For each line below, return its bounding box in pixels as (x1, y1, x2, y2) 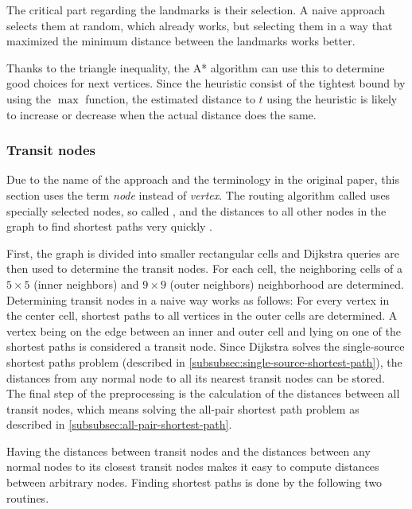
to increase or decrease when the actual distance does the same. (6, 106, 317, 122)
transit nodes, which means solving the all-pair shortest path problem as (6, 400, 360, 417)
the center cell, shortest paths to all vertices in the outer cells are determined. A (6, 307, 398, 324)
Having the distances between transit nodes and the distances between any (6, 442, 371, 459)
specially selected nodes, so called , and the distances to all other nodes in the (6, 202, 387, 219)
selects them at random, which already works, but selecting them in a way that (6, 17, 393, 33)
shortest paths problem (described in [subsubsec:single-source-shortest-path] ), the (6, 353, 402, 370)
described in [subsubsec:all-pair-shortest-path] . (6, 416, 232, 433)
